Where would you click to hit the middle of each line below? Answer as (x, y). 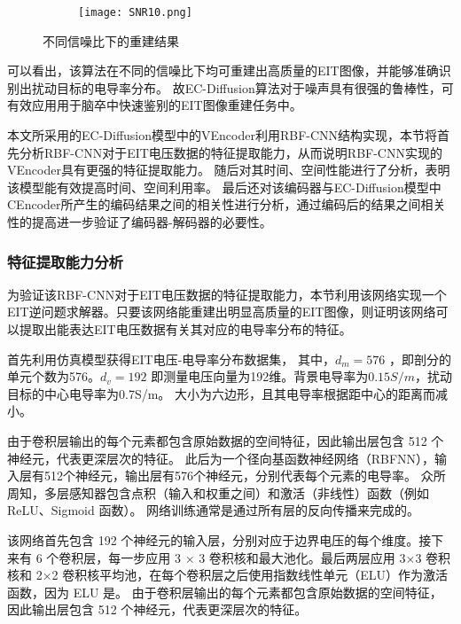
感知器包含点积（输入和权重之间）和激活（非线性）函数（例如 (249, 492)
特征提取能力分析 (65, 261)
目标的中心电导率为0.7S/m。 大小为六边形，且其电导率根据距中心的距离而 (221, 393)
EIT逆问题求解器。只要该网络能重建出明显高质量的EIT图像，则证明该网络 (222, 312)
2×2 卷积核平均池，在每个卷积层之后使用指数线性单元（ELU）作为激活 (242, 575)
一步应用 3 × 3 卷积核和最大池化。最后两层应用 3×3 (271, 557)
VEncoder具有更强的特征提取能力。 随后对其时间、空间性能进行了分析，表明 (229, 170)
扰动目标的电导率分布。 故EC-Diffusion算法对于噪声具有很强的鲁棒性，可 (242, 87)
